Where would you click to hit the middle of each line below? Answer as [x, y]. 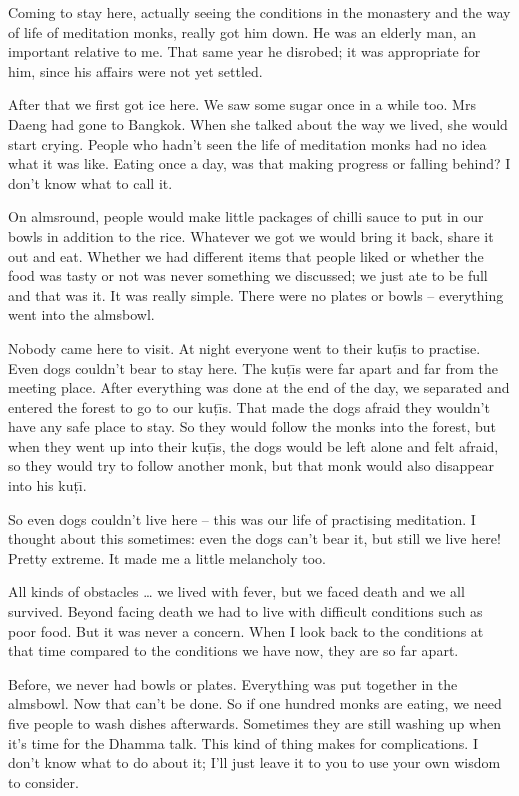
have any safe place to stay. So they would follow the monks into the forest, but [252, 426]
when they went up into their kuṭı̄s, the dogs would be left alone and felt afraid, [253, 445]
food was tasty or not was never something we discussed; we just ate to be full [248, 275]
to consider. [43, 781]
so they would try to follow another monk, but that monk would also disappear [251, 465]
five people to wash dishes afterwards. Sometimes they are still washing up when [254, 723]
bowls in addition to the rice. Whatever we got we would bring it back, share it [251, 235]
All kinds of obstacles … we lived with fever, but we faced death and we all [236, 591]
